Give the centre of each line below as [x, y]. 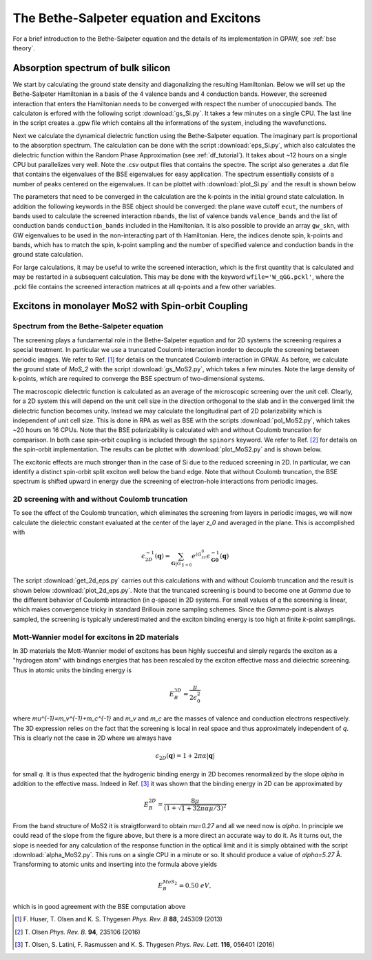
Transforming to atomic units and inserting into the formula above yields [115, 864]
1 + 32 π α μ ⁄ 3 [201, 809]
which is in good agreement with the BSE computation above [99, 906]
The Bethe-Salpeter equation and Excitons [137, 18]
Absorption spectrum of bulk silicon [92, 68]
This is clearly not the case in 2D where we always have [92, 738]
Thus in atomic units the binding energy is [72, 670]
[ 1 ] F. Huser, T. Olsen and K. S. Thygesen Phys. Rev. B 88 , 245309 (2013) [119, 919]
